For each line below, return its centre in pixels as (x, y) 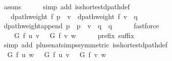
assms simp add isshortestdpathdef (67, 6)
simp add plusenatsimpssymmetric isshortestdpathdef (86, 45)
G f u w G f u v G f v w (57, 54)
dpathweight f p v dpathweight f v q (74, 16)
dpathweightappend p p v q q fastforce (81, 26)
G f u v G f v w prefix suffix (74, 35)
